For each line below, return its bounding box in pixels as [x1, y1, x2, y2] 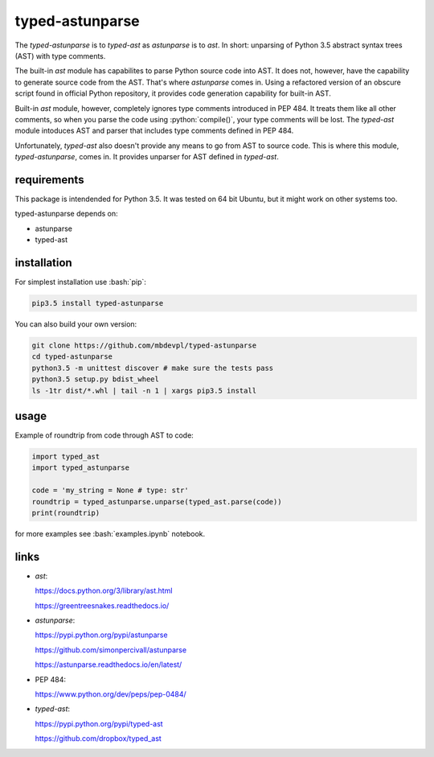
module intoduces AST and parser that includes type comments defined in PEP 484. [14, 125, 294, 136]
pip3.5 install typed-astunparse [31, 298, 164, 308]
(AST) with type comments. [14, 51, 106, 60]
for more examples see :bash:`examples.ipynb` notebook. [14, 529, 206, 538]
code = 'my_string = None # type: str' [31, 486, 189, 495]
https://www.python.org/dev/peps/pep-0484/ [35, 689, 186, 699]
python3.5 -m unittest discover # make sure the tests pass [31, 363, 274, 372]
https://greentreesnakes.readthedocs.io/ [35, 600, 170, 611]
